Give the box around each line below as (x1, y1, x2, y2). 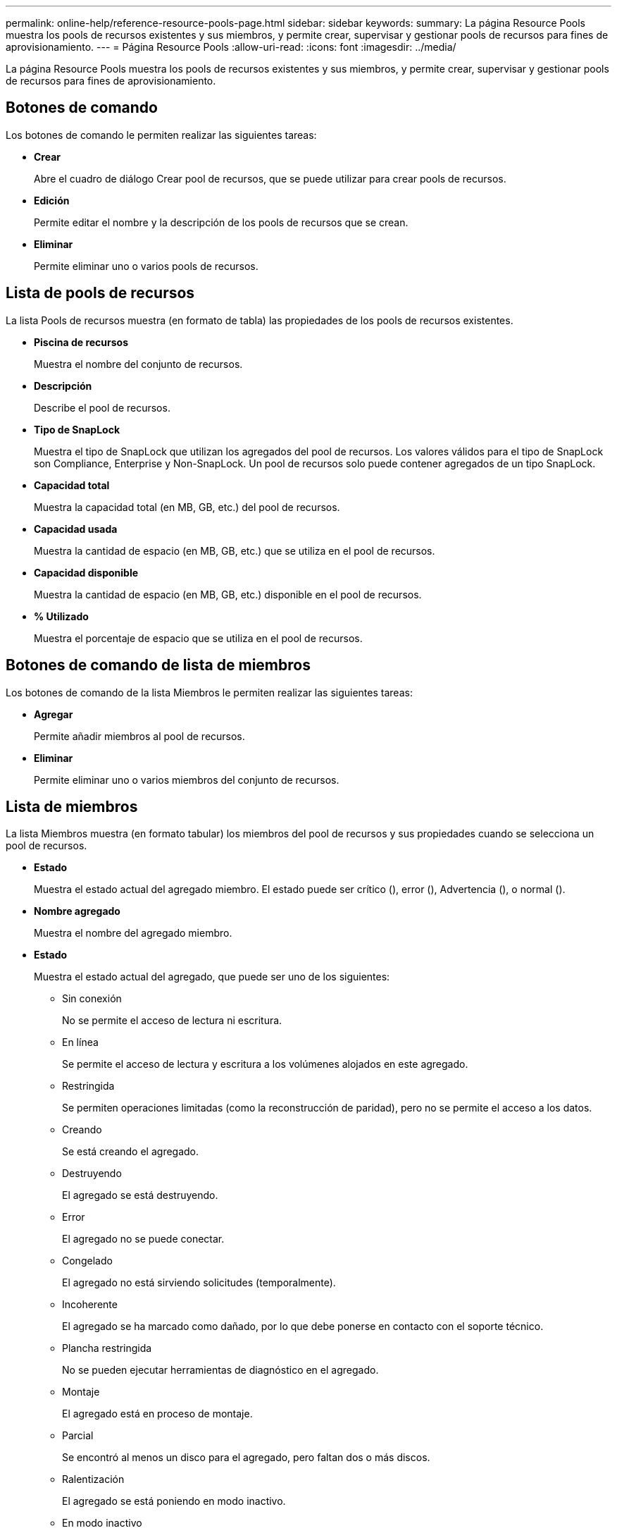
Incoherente (62, 1298, 118, 1311)
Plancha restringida (62, 1342, 152, 1355)
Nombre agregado (34, 905, 120, 918)
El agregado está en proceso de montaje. (62, 1408, 253, 1420)
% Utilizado (34, 610, 89, 622)
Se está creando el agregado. (62, 1145, 199, 1158)
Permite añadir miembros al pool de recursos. (34, 729, 245, 742)
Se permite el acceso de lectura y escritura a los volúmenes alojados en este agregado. (62, 1058, 468, 1071)
